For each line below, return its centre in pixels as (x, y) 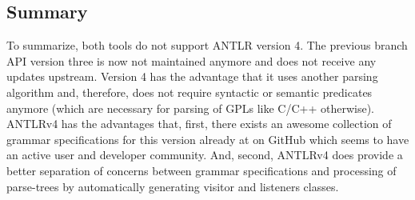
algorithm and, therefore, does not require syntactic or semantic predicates (190, 92)
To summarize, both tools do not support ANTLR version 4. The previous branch (207, 45)
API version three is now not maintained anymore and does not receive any (192, 60)
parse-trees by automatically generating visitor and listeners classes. (173, 186)
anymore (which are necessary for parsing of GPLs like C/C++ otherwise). (190, 108)
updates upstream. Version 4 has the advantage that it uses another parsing (192, 76)
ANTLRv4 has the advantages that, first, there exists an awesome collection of (199, 124)
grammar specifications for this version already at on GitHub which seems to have (208, 139)
